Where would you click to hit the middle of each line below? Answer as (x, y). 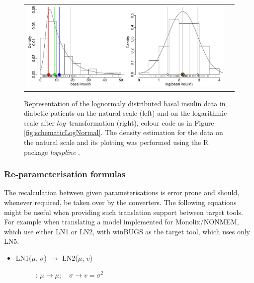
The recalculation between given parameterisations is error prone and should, (122, 192)
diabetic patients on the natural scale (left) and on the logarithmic (126, 113)
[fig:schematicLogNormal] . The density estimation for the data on (124, 132)
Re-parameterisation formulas (65, 174)
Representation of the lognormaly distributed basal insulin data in (125, 103)
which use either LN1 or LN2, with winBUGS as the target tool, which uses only (127, 231)
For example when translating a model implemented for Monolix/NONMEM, (122, 222)
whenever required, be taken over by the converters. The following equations (120, 202)
